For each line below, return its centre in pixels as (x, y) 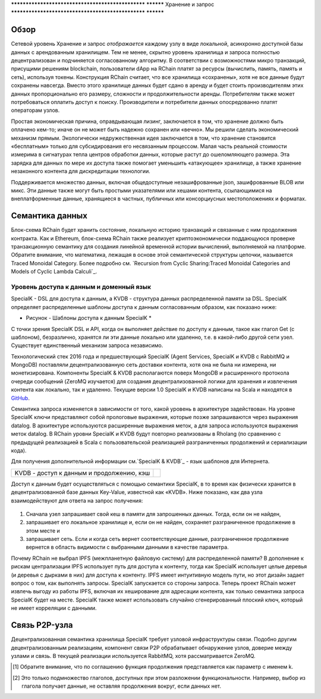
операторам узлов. (35, 111)
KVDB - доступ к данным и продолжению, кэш (82, 473)
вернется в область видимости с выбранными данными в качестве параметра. (127, 547)
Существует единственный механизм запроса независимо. (87, 345)
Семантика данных (49, 216)
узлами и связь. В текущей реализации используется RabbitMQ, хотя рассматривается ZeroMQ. (133, 656)
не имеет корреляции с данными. (54, 608)
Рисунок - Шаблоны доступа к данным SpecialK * (89, 318)
